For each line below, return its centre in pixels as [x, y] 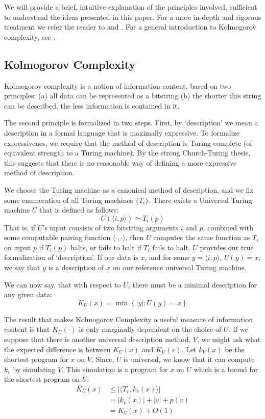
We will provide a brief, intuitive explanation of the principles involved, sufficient [131, 7]
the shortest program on [42, 379]
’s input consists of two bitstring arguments [111, 227]
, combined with [228, 227]
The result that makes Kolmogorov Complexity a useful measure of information [128, 319]
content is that [27, 329]
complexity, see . [30, 36]
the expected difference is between [57, 349]
